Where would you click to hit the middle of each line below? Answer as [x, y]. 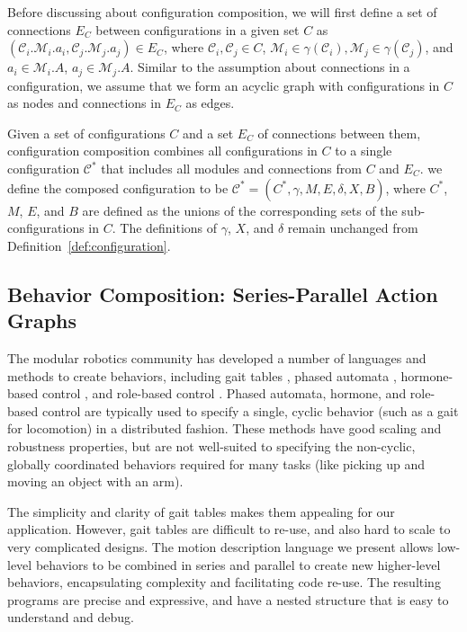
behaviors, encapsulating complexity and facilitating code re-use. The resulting [224, 582]
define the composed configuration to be [118, 187]
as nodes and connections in [84, 103]
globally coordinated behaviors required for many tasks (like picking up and [216, 463]
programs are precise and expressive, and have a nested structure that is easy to [228, 599]
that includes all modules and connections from [231, 169]
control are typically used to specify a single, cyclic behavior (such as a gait [250, 410]
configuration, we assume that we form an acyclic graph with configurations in [224, 85]
